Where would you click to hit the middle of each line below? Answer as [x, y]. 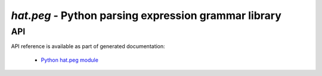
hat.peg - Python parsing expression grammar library [146, 15]
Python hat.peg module [69, 60]
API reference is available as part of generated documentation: [88, 46]
